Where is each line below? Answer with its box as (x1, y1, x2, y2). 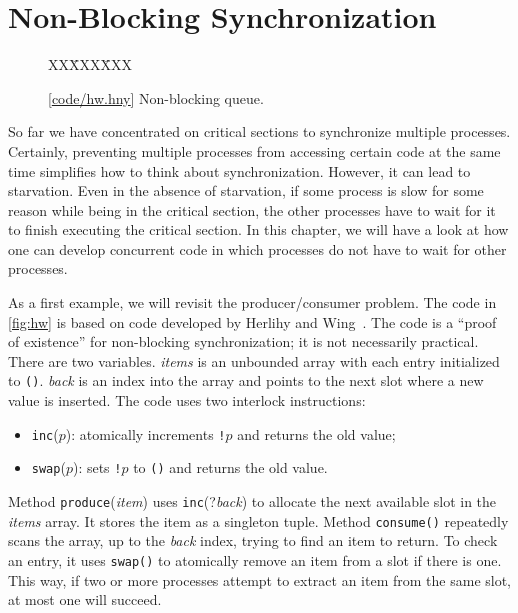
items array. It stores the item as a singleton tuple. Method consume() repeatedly (8, 510, 509, 531)
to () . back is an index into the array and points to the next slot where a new (8, 370, 484, 391)
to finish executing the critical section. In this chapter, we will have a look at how (8, 219, 509, 240)
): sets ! (72, 457, 122, 478)
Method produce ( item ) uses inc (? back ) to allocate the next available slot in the (8, 491, 497, 511)
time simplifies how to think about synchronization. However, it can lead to (8, 160, 471, 181)
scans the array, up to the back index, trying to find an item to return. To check (8, 530, 498, 551)
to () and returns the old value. (133, 457, 328, 478)
